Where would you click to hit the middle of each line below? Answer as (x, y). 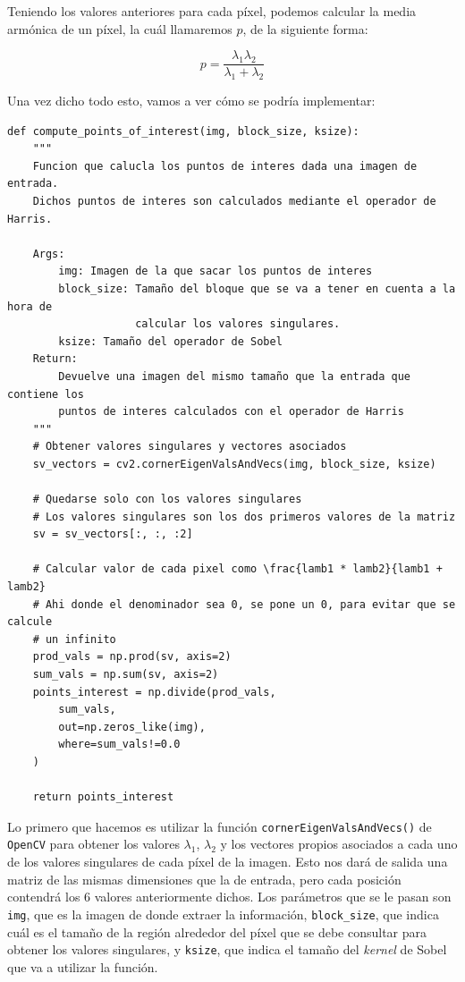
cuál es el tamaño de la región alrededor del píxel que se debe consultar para (217, 931)
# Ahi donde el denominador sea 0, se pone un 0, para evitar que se (244, 604)
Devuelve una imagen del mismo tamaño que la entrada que (235, 376)
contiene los (46, 394)
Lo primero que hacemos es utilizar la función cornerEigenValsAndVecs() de (220, 826)
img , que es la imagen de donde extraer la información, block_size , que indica (223, 914)
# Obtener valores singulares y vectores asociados (190, 447)
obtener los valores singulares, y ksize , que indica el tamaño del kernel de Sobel (227, 949)
